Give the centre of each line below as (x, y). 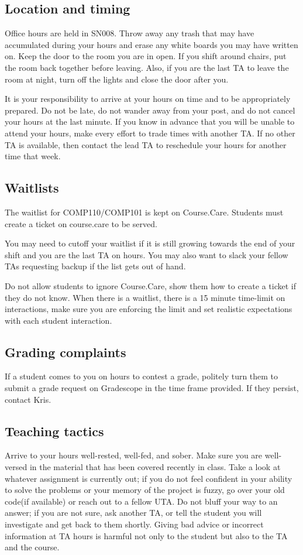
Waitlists (32, 188)
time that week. (33, 156)
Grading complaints (66, 352)
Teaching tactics (54, 431)
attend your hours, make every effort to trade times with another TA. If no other (150, 133)
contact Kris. (28, 399)
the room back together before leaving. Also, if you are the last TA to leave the (147, 67)
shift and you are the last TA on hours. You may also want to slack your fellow (147, 254)
